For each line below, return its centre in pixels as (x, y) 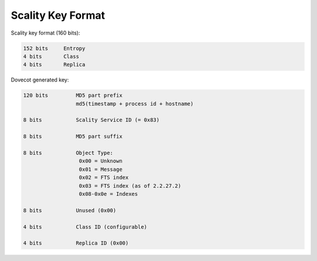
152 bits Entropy (54, 48)
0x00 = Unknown (101, 161)
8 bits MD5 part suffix (73, 137)
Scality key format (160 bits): (45, 33)
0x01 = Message (101, 169)
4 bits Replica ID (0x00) (76, 243)
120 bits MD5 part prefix (73, 96)
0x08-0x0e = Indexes (108, 194)
